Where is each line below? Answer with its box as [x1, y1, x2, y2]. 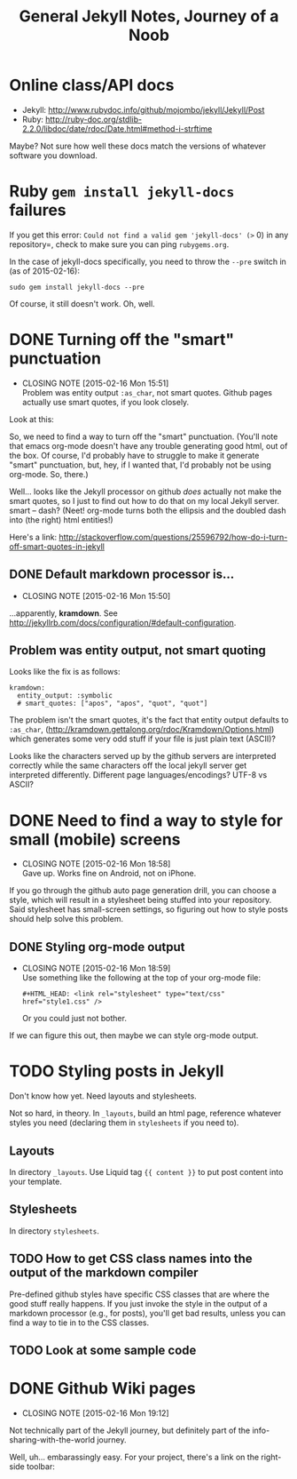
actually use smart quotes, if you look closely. [21, 396, 190, 407]
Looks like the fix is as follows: [9, 667, 121, 677]
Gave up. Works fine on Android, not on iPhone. [21, 868, 197, 879]
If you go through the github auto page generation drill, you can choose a [9, 885, 277, 896]
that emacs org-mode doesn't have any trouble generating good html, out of [9, 440, 288, 451]
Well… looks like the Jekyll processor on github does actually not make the [9, 486, 282, 497]
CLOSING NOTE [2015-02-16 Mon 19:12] [21, 1407, 170, 1419]
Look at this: [9, 413, 55, 424]
